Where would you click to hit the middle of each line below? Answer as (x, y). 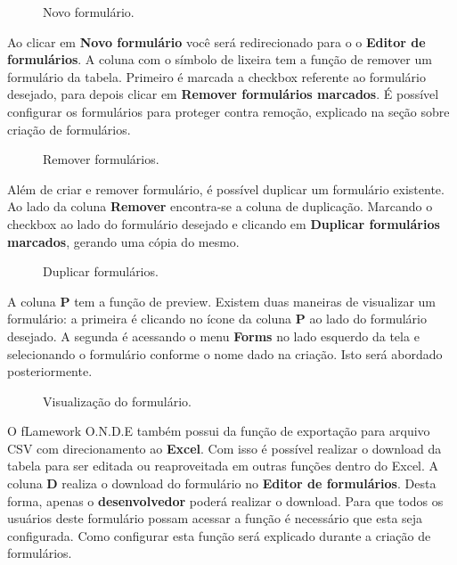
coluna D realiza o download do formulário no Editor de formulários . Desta (222, 483)
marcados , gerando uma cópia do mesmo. (123, 241)
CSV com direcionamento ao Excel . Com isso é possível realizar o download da (224, 448)
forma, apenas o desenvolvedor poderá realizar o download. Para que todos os (225, 500)
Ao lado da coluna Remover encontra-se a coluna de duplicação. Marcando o (220, 206)
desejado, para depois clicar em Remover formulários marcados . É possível (223, 94)
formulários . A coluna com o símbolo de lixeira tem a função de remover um (220, 59)
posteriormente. (50, 371)
